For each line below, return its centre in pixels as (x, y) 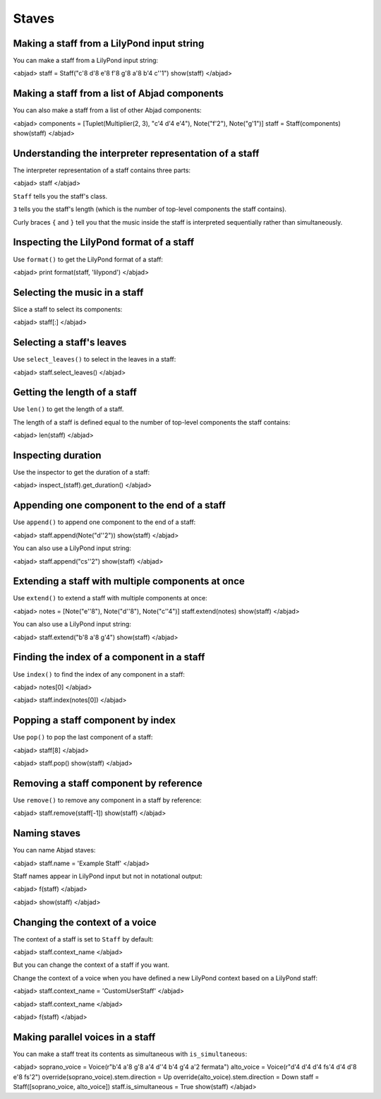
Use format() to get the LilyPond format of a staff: (88, 259)
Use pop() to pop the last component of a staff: (83, 737)
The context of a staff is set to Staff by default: (83, 939)
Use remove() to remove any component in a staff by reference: (107, 800)
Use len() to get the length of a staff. (68, 409)
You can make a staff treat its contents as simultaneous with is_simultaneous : (130, 1054)
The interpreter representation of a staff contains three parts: (102, 170)
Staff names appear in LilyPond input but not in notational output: (108, 876)
